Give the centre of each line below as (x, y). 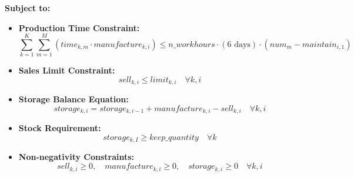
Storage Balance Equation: (74, 99)
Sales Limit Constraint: (67, 70)
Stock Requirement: (60, 128)
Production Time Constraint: (79, 27)
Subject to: (28, 8)
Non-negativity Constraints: (76, 157)
